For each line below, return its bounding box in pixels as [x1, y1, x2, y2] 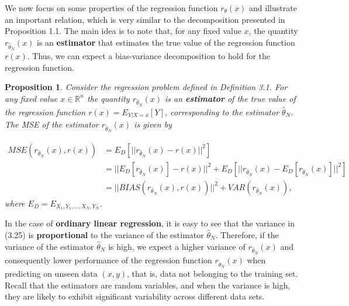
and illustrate [249, 2, 297, 13]
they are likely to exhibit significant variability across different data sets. [5, 290, 265, 302]
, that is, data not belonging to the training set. [127, 267, 298, 279]
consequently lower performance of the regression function [5, 253, 212, 266]
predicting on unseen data [5, 267, 98, 279]
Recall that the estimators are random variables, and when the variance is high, [5, 279, 291, 291]
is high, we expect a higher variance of [108, 240, 246, 252]
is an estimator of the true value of [165, 92, 296, 104]
